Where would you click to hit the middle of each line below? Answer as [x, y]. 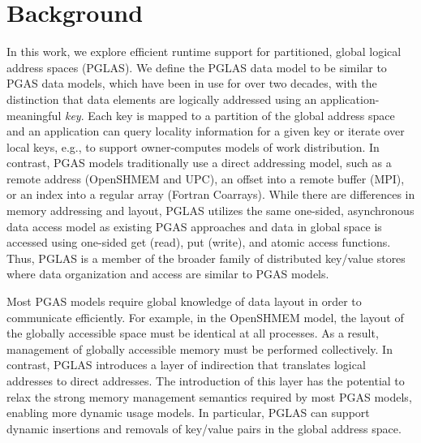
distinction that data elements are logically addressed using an [162, 99]
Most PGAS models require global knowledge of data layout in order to [184, 301]
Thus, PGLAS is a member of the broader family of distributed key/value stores [206, 258]
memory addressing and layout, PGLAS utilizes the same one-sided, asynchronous [210, 211]
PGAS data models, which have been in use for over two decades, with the [192, 83]
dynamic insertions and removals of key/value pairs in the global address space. [204, 428]
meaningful [34, 115]
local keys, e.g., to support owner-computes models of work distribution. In [193, 146]
